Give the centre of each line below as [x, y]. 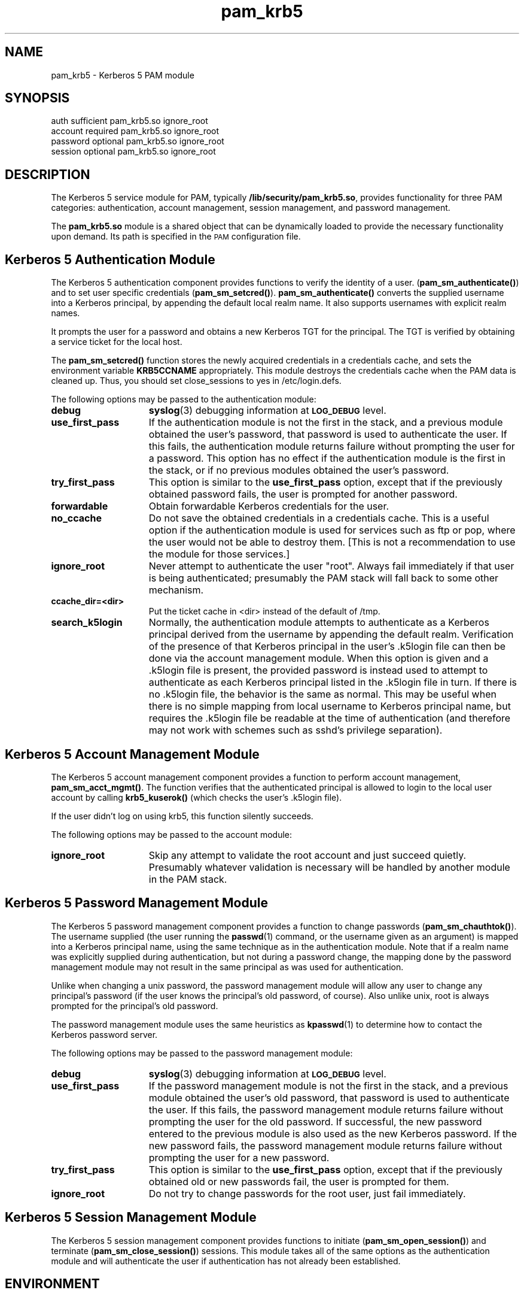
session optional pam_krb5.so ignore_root [133, 152]
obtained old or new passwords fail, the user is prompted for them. [299, 1181]
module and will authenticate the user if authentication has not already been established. [226, 1261]
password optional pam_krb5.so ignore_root [138, 141]
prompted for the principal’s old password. [135, 1006]
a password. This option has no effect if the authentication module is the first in [327, 458]
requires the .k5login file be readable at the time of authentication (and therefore [330, 718]
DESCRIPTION [48, 174]
